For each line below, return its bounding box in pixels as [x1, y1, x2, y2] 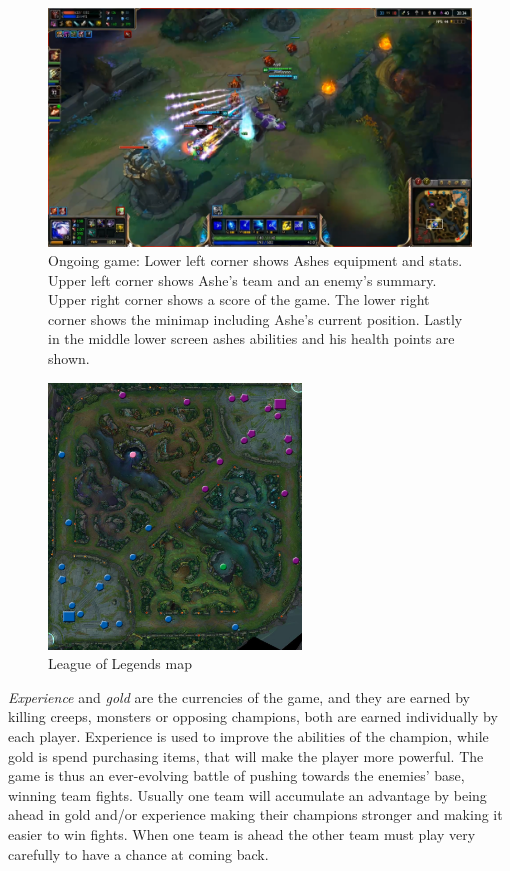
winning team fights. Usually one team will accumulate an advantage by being [8, 784, 487, 805]
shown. [48, 348, 90, 369]
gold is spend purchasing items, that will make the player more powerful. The [8, 745, 484, 766]
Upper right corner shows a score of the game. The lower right [48, 289, 430, 310]
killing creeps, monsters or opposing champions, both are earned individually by [8, 706, 498, 727]
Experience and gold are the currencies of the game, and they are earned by [8, 686, 470, 707]
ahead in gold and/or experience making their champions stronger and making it [8, 804, 503, 825]
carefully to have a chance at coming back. [8, 843, 269, 864]
